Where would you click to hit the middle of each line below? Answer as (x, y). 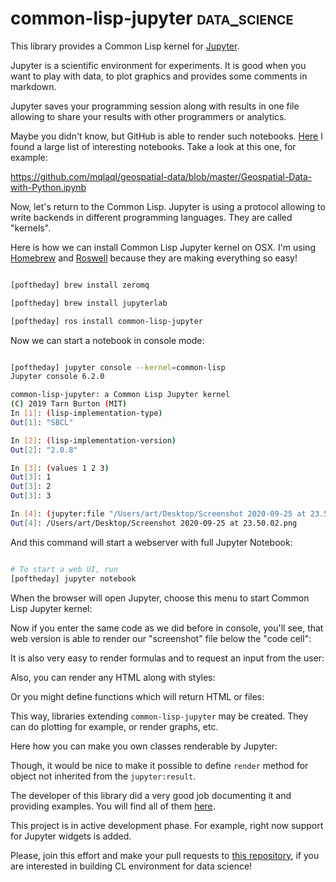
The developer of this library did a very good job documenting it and (151, 795)
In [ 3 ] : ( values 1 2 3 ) (60, 468)
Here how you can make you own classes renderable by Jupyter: (144, 746)
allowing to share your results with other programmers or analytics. (148, 116)
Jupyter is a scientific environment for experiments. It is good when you (158, 65)
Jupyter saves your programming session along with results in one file (155, 106)
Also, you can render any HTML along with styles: (113, 677)
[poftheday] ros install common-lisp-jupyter (106, 321)
